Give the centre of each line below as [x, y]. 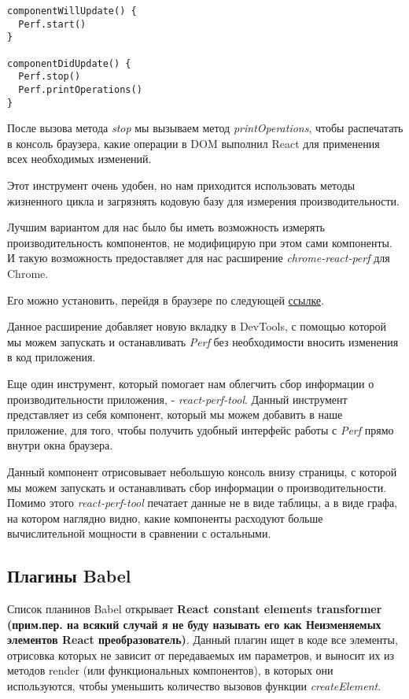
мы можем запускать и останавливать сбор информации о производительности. [197, 487]
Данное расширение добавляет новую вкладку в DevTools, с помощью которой [197, 326]
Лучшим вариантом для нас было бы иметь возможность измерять [166, 227]
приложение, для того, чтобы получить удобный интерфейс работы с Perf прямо [201, 429]
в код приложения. [52, 357]
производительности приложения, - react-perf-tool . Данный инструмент [177, 399]
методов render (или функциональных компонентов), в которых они [170, 670]
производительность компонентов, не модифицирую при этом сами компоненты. [200, 242]
